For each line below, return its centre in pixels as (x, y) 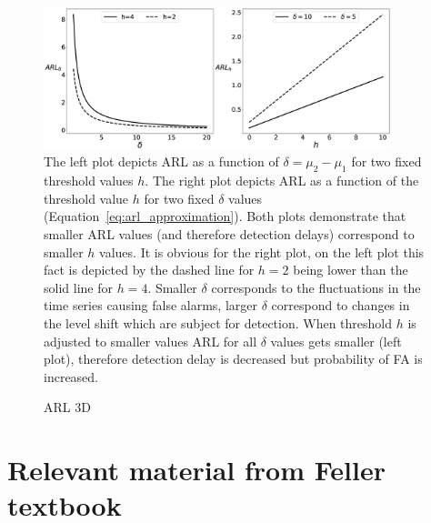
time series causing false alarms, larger (151, 305)
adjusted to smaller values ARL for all (150, 341)
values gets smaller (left (336, 341)
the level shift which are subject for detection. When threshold (218, 322)
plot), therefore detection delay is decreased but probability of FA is (233, 359)
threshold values (89, 181)
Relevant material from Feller (196, 470)
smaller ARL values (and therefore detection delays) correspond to (229, 233)
